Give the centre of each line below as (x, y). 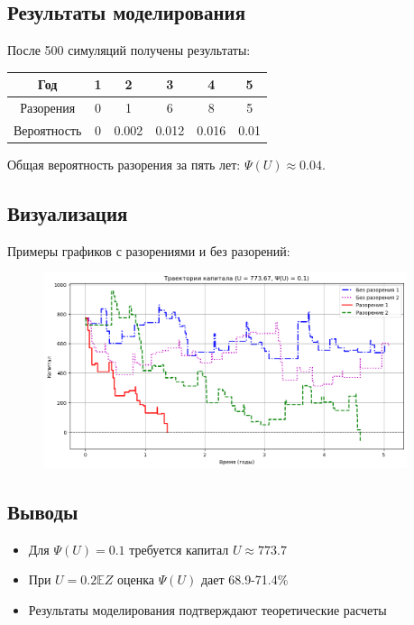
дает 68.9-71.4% (244, 579)
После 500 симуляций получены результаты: (129, 50)
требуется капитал (179, 549)
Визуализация (68, 213)
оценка (135, 579)
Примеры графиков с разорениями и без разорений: (149, 250)
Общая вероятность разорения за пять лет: (124, 165)
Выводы (43, 511)
